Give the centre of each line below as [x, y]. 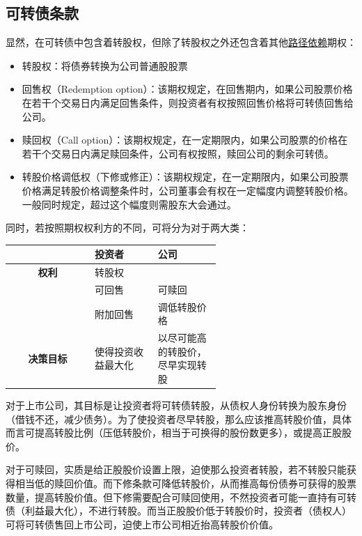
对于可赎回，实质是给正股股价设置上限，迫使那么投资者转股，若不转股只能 [176, 469]
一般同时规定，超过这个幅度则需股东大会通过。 [129, 204]
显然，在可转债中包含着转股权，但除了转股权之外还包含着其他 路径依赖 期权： [181, 42]
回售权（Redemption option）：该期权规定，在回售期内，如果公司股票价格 [187, 89]
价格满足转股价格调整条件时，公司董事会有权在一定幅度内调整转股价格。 [188, 190]
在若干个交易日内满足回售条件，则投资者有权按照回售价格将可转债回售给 [188, 102]
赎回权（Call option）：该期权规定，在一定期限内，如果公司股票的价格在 [185, 140]
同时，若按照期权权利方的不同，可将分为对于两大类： [127, 228]
